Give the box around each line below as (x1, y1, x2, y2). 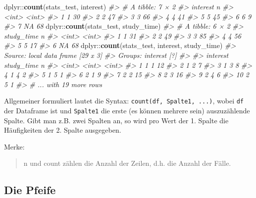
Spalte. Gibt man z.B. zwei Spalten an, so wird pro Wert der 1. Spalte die (4, 115, 229, 125)
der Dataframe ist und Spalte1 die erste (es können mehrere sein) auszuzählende (4, 105, 250, 115)
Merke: (4, 141, 25, 151)
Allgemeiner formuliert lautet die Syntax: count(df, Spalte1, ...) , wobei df (4, 96, 244, 106)
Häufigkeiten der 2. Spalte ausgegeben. (4, 125, 121, 135)
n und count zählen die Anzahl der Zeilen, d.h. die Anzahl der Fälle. (23, 158, 231, 168)
